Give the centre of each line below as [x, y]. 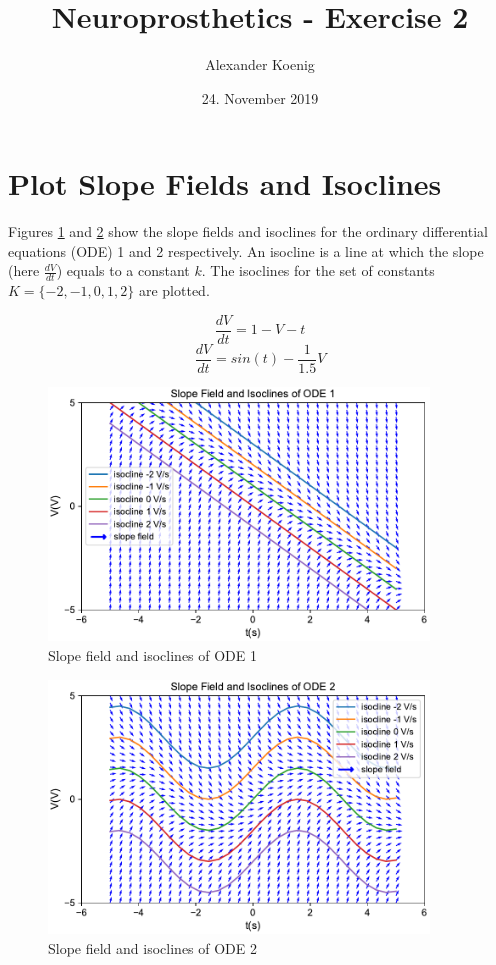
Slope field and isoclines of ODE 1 [153, 654]
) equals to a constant [123, 270]
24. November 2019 [260, 97]
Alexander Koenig [260, 64]
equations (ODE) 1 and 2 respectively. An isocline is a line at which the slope [246, 250]
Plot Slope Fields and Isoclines [225, 183]
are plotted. [174, 290]
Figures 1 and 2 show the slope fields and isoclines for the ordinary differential [248, 231]
